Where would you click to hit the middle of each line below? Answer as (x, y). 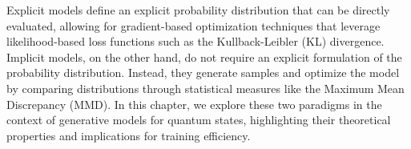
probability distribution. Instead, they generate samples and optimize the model (203, 72)
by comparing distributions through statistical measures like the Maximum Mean (205, 88)
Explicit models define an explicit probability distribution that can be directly (198, 10)
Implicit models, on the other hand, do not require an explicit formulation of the (204, 56)
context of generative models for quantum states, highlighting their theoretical (199, 120)
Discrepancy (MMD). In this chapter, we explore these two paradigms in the (194, 104)
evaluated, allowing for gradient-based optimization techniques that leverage (193, 25)
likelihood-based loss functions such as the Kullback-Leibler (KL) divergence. (195, 41)
